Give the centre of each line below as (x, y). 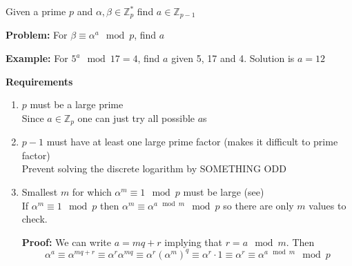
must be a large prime (77, 104)
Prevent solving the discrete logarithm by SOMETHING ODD (154, 168)
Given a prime (36, 11)
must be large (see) (224, 192)
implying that (193, 242)
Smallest (40, 192)
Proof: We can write (66, 242)
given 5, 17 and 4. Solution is (233, 58)
